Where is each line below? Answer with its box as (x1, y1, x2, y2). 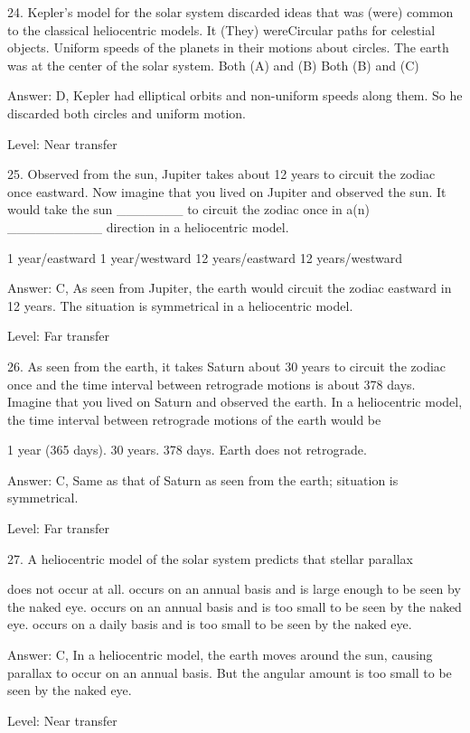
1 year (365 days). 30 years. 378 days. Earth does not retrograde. (7, 440, 367, 459)
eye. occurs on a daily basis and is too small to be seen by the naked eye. (7, 615, 412, 634)
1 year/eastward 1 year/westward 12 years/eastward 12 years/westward (7, 248, 403, 267)
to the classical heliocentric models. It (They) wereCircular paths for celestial (7, 20, 436, 39)
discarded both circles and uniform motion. (7, 103, 246, 122)
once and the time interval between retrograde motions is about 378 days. (7, 374, 416, 393)
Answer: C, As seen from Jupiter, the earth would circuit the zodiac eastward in (7, 278, 452, 297)
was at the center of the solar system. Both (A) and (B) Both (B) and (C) (7, 55, 419, 74)
